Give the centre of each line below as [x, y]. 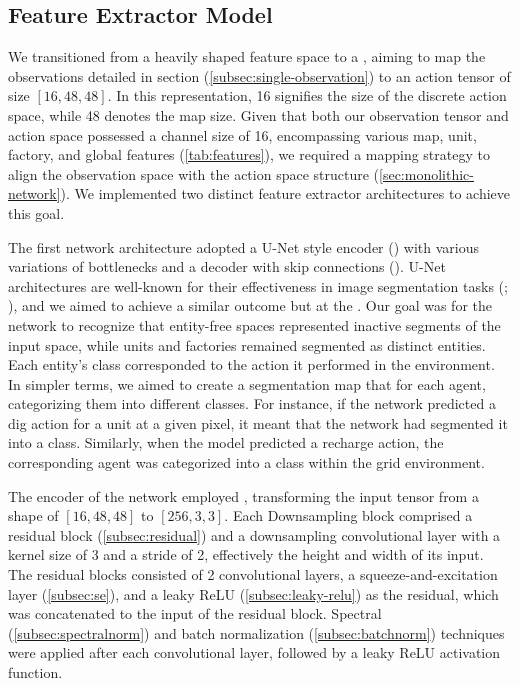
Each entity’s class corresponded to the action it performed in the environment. [251, 364]
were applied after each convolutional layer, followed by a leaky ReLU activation [254, 652]
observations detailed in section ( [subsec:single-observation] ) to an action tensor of [259, 75]
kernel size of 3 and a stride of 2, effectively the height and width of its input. [246, 554]
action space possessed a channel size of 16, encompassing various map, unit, [242, 134]
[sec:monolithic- [426, 173]
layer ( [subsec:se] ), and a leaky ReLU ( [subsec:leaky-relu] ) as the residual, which [253, 593]
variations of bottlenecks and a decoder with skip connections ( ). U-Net [227, 266]
